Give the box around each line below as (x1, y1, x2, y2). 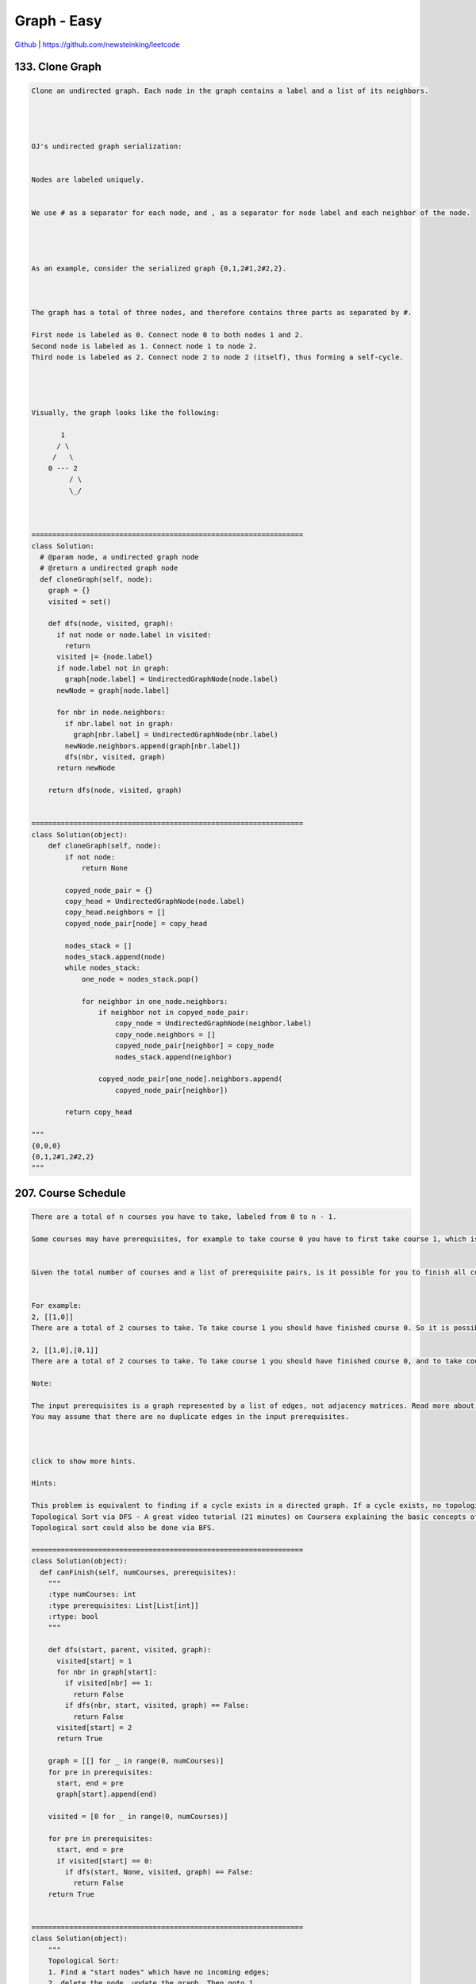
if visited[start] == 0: (56, 1856, 154, 1865)
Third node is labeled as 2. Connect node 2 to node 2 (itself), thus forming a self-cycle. (31, 352, 404, 361)
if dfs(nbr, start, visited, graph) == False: (64, 1701, 249, 1710)
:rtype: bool (48, 1612, 99, 1621)
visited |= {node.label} (56, 652, 154, 662)
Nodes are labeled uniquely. (31, 175, 145, 184)
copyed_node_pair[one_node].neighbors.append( (98, 1075, 283, 1083)
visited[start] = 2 (56, 1723, 132, 1732)
